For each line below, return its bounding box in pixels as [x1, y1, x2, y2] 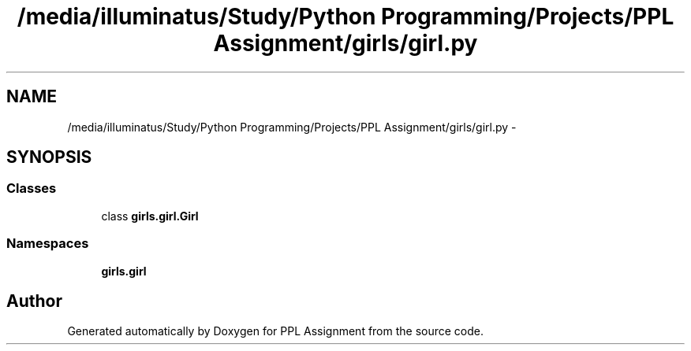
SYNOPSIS [6, 147, 92, 168]
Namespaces [6, 235, 89, 252]
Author [6, 290, 62, 311]
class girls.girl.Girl [101, 209, 199, 223]
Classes [6, 180, 57, 197]
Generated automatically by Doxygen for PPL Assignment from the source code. [67, 324, 484, 338]
